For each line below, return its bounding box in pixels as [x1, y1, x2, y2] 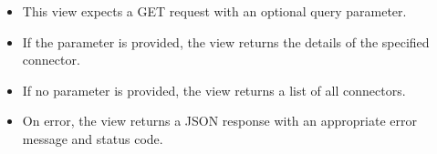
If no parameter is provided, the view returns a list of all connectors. [22, 80, 406, 99]
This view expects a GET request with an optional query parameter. [22, 2, 407, 20]
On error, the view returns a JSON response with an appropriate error [22, 111, 417, 130]
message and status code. [22, 128, 163, 148]
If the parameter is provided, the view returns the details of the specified [22, 32, 430, 51]
